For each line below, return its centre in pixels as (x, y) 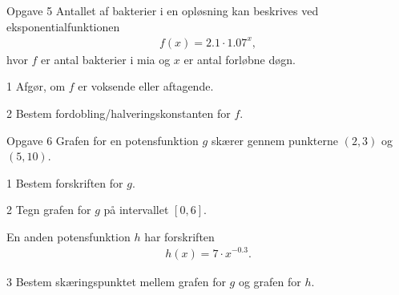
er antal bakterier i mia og (106, 59)
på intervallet (136, 210)
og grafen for (270, 281)
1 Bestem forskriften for (65, 182)
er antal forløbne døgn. (240, 59)
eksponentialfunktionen (63, 26)
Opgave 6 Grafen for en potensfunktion (103, 140)
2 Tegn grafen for (49, 210)
